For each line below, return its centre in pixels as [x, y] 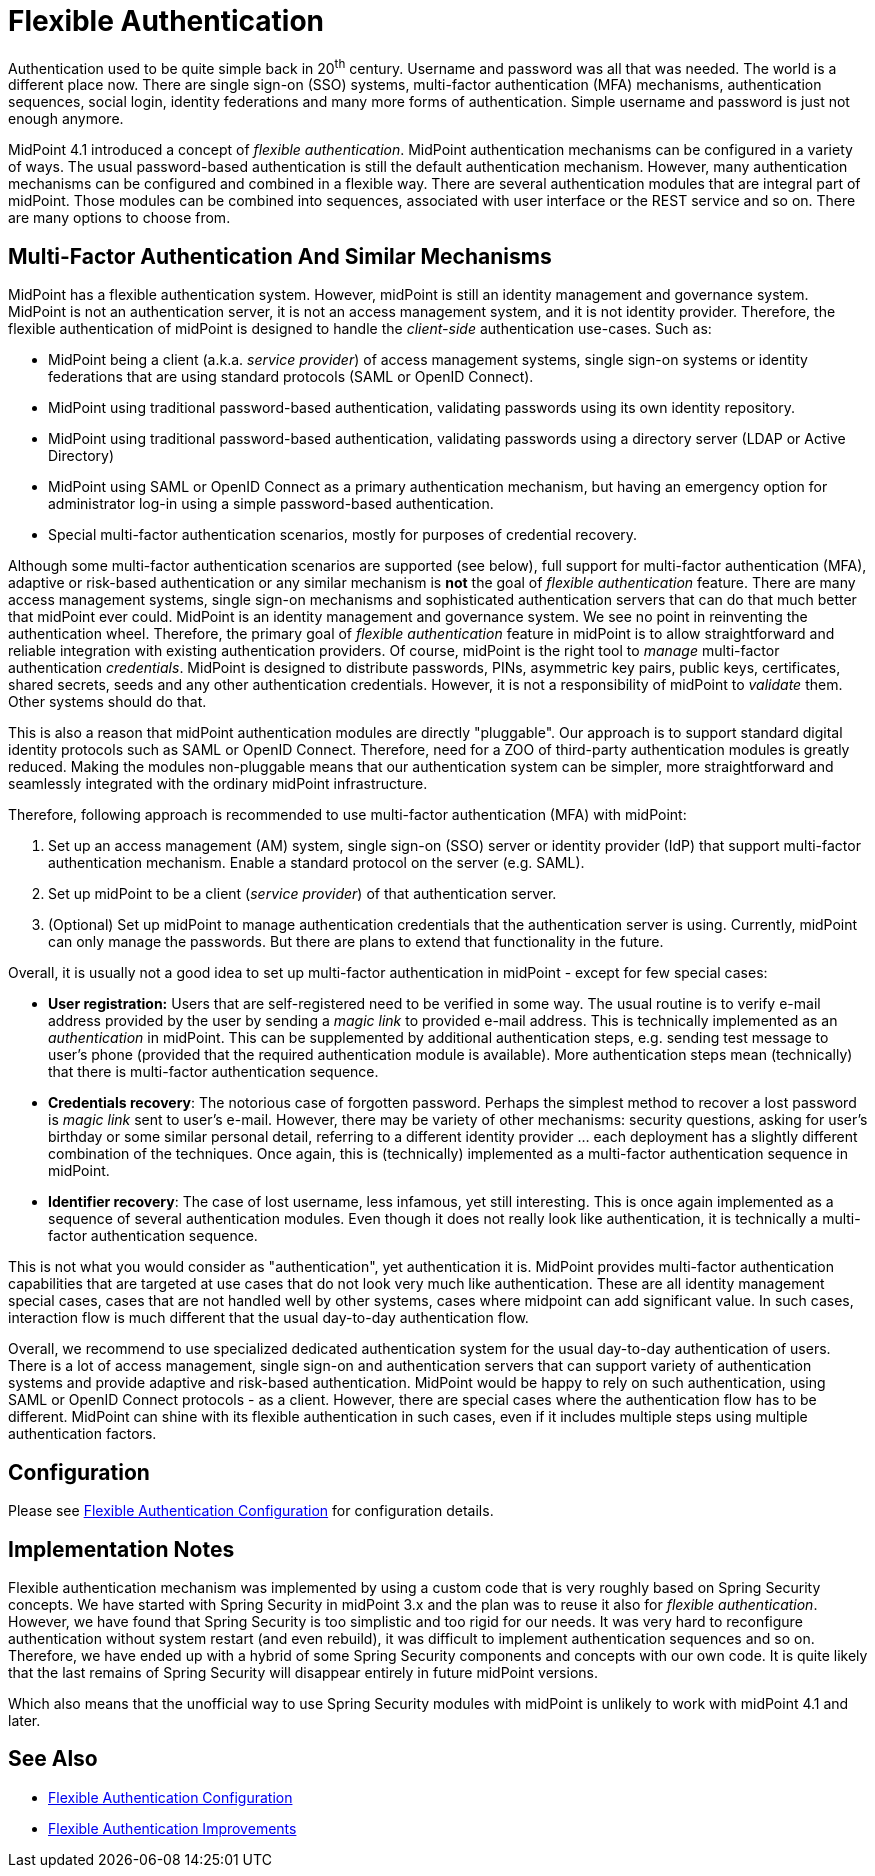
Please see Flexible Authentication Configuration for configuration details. [251, 1511]
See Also [53, 1759]
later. [24, 1720]
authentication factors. [82, 1434]
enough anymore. [66, 119]
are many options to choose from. [119, 218]
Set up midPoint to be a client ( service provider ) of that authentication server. [302, 894]
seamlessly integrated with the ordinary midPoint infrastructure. [218, 784]
